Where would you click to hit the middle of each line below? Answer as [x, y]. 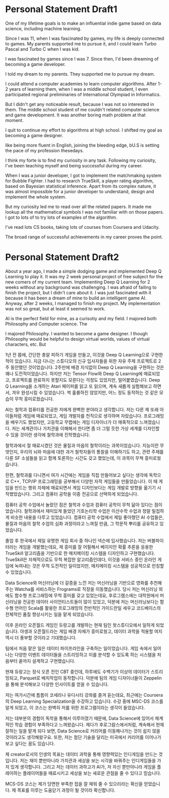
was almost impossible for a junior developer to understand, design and [80, 191]
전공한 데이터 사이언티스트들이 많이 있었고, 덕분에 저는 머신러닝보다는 [91, 601]
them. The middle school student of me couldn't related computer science [82, 109]
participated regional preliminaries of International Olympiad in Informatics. [83, 94]
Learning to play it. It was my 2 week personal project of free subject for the [84, 276]
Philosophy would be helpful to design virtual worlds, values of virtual [77, 339]
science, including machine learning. [43, 28]
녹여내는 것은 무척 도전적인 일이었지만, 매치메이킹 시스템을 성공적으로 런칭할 [89, 566]
